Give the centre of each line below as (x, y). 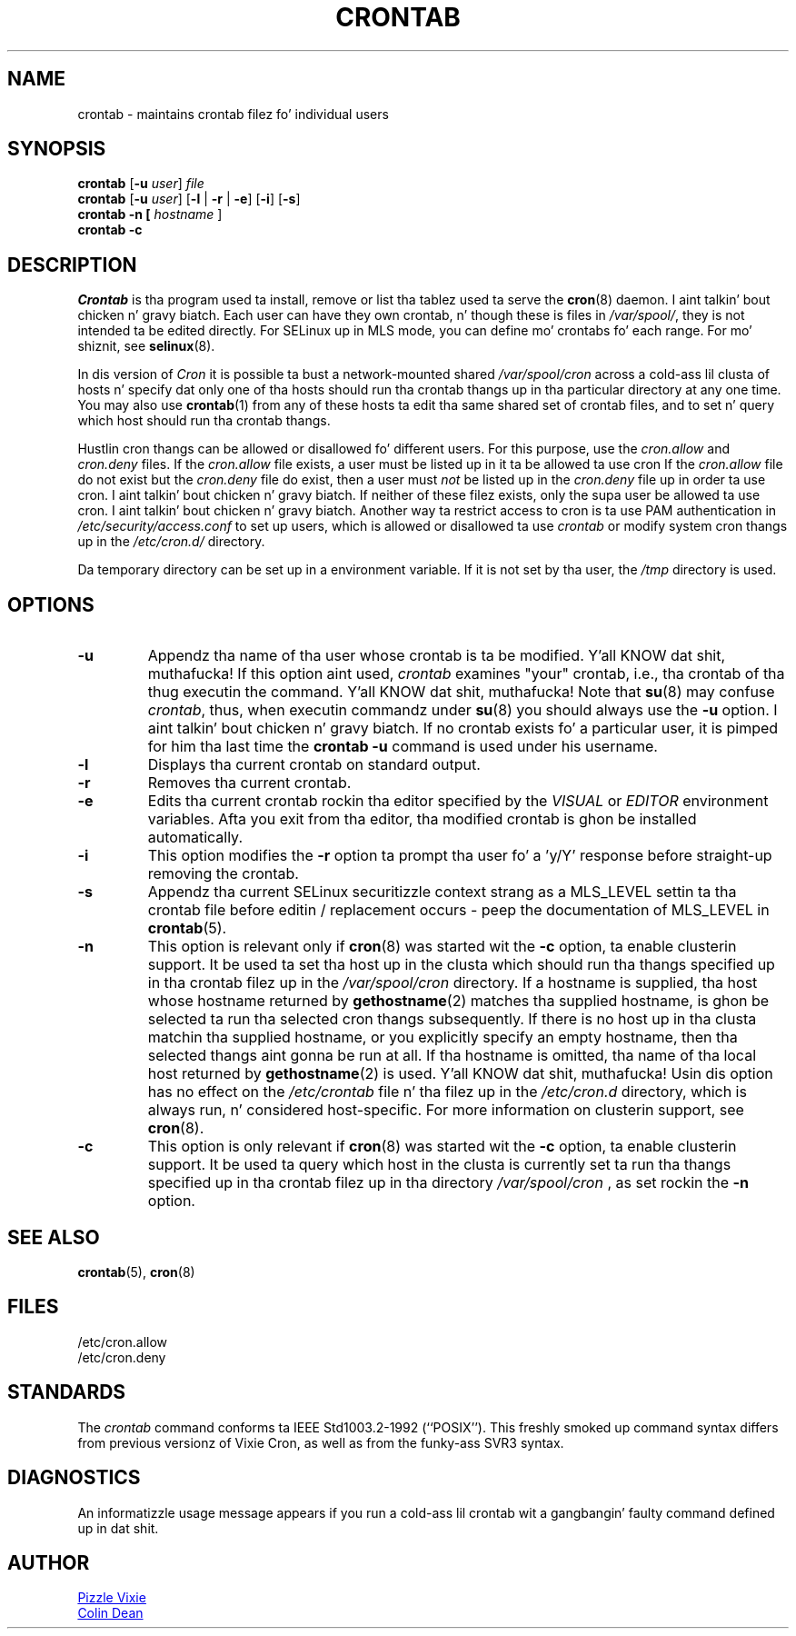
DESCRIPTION (72, 264)
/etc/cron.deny (122, 1357)
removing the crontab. (223, 874)
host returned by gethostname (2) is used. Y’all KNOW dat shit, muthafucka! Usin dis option (460, 1074)
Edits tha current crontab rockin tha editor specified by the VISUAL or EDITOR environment (458, 801)
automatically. (195, 838)
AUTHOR (49, 1562)
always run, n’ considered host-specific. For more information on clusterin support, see (446, 1110)
